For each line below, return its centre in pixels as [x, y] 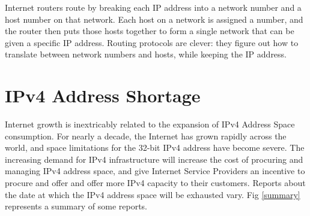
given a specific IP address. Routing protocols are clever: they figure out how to [152, 42]
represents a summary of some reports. [76, 206]
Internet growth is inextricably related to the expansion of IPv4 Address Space [150, 124]
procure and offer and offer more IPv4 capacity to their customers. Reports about [155, 183]
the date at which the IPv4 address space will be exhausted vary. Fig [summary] [153, 194]
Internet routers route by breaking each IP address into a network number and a [153, 7]
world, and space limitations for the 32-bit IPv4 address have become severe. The [155, 147]
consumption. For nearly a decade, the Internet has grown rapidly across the [146, 136]
